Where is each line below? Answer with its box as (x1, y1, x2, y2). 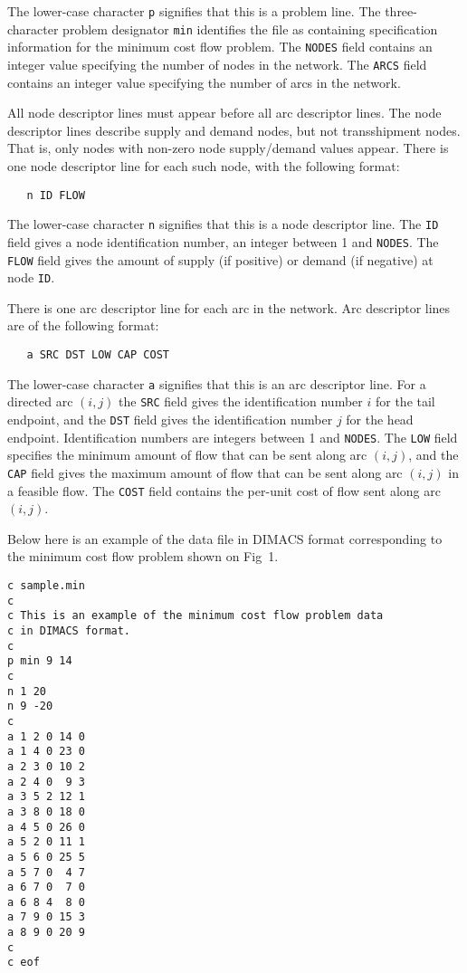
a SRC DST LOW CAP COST (26, 348, 169, 362)
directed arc (7, 392, 73, 411)
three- (385, 2, 417, 20)
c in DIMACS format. (7, 625, 131, 637)
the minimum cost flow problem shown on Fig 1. (7, 547, 279, 566)
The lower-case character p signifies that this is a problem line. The (7, 2, 381, 20)
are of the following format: (7, 316, 159, 335)
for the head (346, 410, 414, 429)
